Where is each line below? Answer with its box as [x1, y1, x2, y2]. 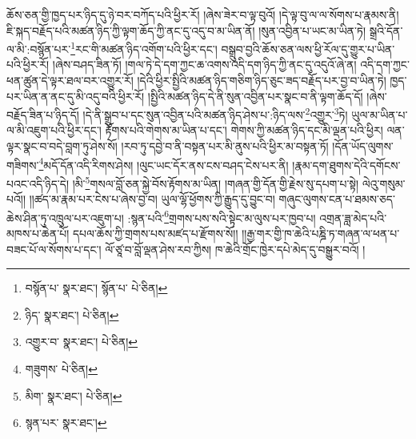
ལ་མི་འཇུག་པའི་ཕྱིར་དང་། [6, 122, 102, 139]
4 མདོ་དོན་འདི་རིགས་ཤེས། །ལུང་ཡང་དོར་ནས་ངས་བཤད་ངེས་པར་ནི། [38, 154, 289, 173]
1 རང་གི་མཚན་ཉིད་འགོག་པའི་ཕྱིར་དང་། [70, 38, 218, 57]
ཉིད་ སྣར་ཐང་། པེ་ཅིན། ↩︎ [25, 306, 119, 323]
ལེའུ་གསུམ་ [362, 175, 406, 191]
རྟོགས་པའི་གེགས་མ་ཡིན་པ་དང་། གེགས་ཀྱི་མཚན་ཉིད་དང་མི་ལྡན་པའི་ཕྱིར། [105, 122, 383, 139]
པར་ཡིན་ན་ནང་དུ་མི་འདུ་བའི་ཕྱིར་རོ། [6, 87, 145, 104]
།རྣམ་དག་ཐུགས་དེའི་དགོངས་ [292, 156, 401, 173]
